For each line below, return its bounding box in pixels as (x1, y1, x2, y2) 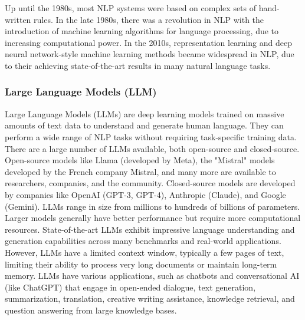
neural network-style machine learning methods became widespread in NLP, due (5, 48, 294, 60)
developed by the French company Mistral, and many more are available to (5, 165, 276, 177)
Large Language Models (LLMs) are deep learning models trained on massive (5, 107, 284, 120)
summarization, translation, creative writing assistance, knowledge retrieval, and (5, 292, 295, 305)
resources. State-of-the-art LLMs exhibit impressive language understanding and (5, 223, 295, 235)
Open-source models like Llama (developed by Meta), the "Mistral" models (5, 154, 275, 166)
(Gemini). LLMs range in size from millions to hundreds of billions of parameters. (5, 200, 300, 212)
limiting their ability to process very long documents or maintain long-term (5, 258, 277, 270)
